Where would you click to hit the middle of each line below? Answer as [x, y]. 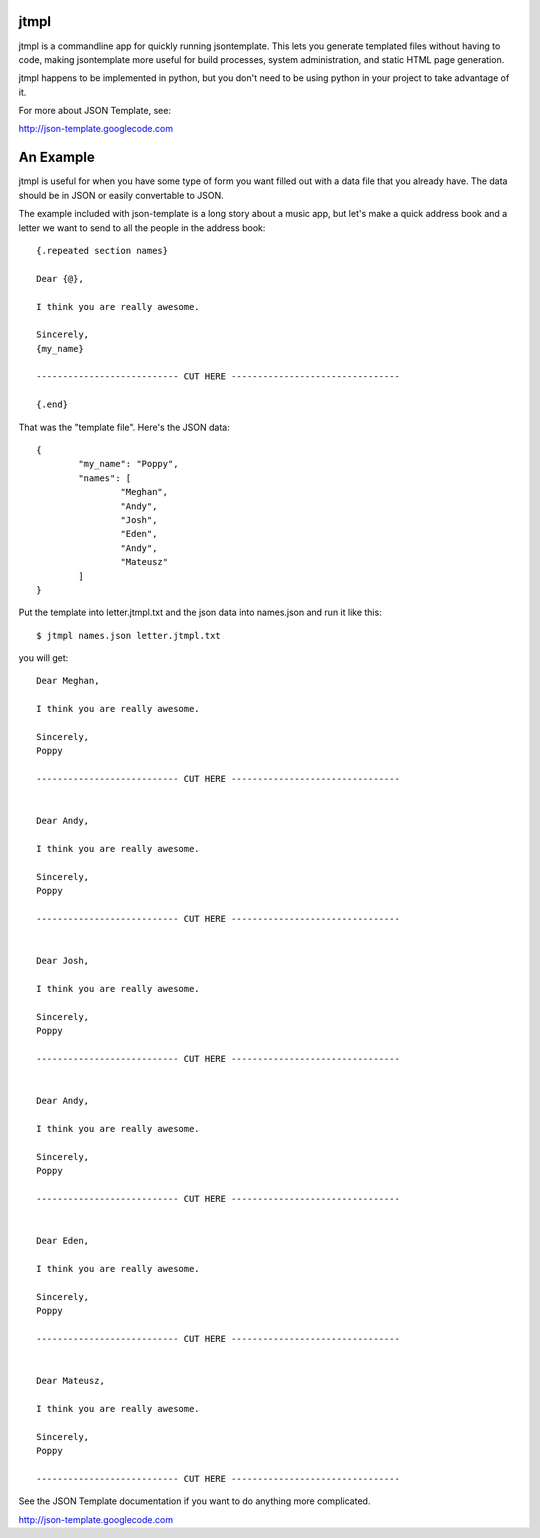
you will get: [43, 658]
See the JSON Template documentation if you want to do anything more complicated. [194, 1501]
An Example [56, 157]
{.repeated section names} [102, 250]
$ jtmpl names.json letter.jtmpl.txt [129, 635]
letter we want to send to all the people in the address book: [142, 227]
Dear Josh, [63, 961]
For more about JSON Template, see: [95, 111]
